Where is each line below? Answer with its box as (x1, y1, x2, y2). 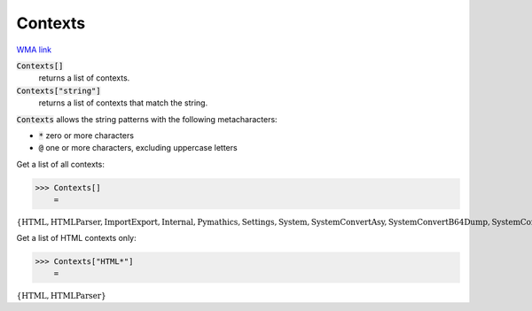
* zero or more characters (38, 129, 135, 141)
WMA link (16, 44, 52, 55)
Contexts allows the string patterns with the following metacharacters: (16, 113, 278, 124)
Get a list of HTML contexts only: (16, 232, 137, 243)
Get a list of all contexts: (16, 159, 106, 169)
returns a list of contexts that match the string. (38, 97, 208, 108)
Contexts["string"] (16, 85, 101, 96)
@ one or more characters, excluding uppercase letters (38, 143, 239, 153)
